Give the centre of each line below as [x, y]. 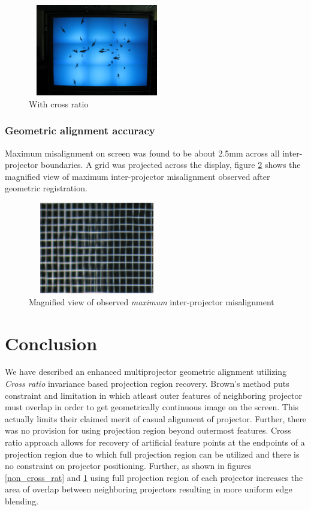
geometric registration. [46, 188]
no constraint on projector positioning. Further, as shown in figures [128, 466]
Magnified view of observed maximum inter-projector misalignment [152, 301]
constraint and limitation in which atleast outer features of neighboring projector [153, 395]
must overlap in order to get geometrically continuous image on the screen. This [152, 407]
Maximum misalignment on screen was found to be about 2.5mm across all [142, 153]
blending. [22, 501]
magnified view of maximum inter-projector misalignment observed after [138, 176]
